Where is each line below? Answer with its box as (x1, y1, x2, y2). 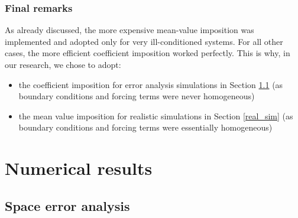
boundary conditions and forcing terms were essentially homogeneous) (18, 121, 273, 134)
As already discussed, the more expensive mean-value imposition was (5, 24, 254, 36)
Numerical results (5, 156, 153, 180)
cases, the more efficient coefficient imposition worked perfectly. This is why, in (5, 47, 290, 59)
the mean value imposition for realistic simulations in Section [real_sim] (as (18, 109, 293, 122)
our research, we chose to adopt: (5, 58, 121, 70)
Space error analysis (5, 196, 130, 214)
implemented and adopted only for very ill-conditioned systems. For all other (5, 35, 283, 47)
